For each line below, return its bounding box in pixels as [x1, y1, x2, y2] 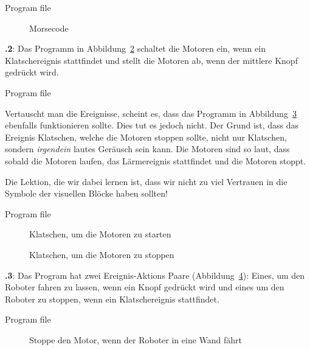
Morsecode [29, 21, 69, 34]
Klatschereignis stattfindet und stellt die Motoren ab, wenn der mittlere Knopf [5, 54, 298, 66]
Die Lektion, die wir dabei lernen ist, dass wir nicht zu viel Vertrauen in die [5, 175, 288, 187]
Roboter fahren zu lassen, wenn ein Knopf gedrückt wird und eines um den [5, 281, 284, 293]
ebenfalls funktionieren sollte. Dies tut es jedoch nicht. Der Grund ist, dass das [5, 119, 299, 131]
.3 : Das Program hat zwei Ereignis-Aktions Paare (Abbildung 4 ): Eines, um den [5, 268, 305, 281]
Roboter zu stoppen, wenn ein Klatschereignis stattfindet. [5, 292, 219, 305]
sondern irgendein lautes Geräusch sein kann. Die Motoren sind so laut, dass [5, 142, 290, 155]
